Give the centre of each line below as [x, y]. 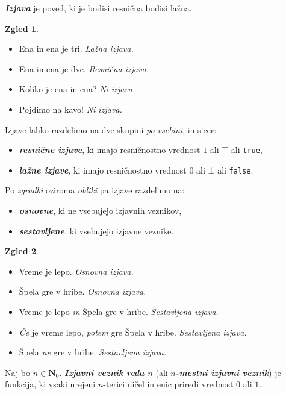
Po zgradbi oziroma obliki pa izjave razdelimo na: [95, 190]
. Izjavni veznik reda [102, 372]
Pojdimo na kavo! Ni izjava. [70, 109]
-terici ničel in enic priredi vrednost [168, 384]
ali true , [247, 150]
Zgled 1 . [22, 28]
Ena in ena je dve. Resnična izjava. [84, 68]
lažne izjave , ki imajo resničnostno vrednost [103, 170]
